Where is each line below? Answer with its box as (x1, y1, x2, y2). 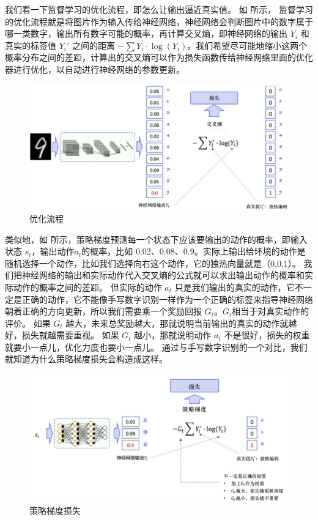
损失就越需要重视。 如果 (21, 329, 119, 341)
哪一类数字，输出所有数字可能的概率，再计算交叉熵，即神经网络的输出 (5, 27, 287, 40)
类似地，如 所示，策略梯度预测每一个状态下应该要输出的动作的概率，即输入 (5, 232, 308, 245)
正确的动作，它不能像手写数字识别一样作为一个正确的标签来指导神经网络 (21, 292, 313, 305)
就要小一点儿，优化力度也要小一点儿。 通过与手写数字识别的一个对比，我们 (5, 340, 308, 353)
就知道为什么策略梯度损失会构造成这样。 (5, 352, 168, 365)
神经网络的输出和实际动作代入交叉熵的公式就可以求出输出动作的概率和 (21, 269, 305, 281)
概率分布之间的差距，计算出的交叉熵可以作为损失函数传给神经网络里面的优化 (5, 51, 313, 64)
